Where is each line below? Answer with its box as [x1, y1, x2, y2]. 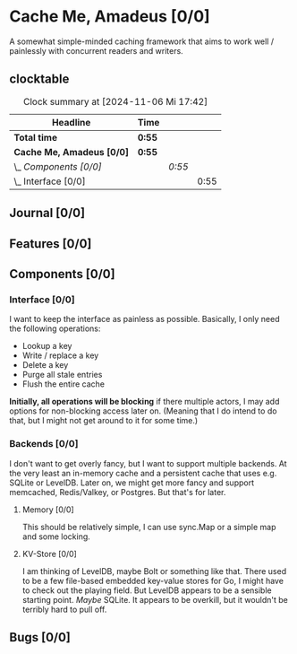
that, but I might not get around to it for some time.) [9, 415, 199, 426]
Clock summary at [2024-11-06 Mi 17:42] [23, 95, 208, 108]
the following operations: [9, 323, 101, 334]
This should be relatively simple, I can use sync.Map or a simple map [21, 521, 276, 532]
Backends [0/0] [9, 438, 79, 450]
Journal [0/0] [9, 205, 86, 221]
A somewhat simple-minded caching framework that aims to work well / [9, 36, 275, 47]
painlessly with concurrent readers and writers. [9, 45, 183, 56]
